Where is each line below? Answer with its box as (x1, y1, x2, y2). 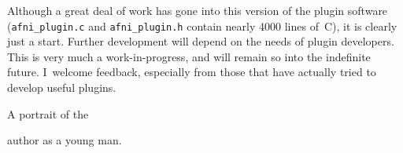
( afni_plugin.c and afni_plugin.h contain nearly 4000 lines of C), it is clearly (7, 17, 397, 34)
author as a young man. (7, 132, 122, 148)
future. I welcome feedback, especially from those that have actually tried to (7, 64, 376, 80)
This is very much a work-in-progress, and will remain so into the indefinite (7, 48, 371, 64)
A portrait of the (7, 105, 89, 122)
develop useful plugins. (7, 79, 116, 96)
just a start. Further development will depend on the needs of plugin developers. (7, 33, 394, 49)
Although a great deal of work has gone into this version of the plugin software (7, 2, 388, 18)
